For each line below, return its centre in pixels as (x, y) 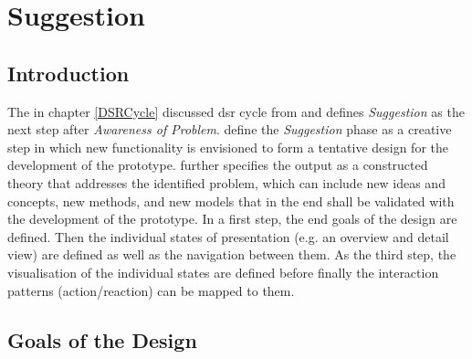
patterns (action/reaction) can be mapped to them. (151, 290)
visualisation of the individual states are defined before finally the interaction (223, 272)
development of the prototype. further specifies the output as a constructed (218, 165)
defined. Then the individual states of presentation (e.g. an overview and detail (228, 236)
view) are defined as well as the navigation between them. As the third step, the (232, 254)
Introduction (68, 73)
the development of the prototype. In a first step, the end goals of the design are (232, 219)
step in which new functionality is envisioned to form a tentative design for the (228, 147)
